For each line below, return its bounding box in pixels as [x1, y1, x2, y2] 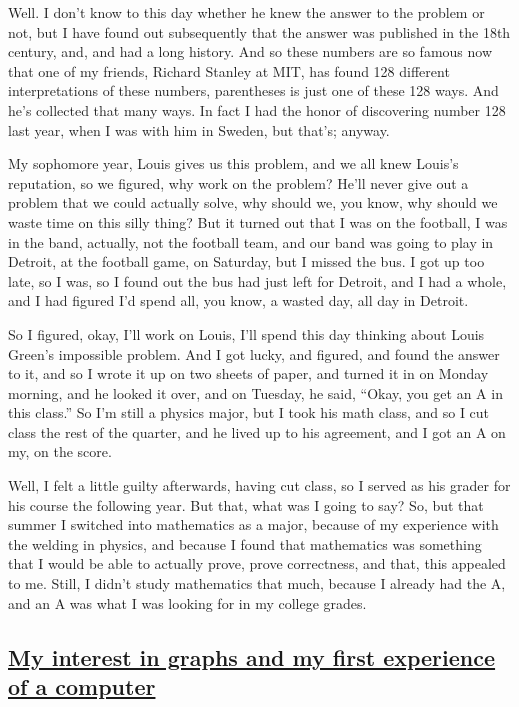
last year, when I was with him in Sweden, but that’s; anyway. [8, 119, 390, 140]
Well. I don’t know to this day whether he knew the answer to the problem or [8, 2, 485, 22]
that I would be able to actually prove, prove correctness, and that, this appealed [8, 553, 506, 574]
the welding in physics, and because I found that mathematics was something [8, 533, 482, 554]
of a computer [8, 671, 156, 701]
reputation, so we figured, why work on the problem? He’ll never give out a [8, 172, 469, 193]
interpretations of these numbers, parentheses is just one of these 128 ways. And [8, 80, 499, 101]
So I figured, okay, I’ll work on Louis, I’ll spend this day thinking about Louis [8, 323, 485, 344]
